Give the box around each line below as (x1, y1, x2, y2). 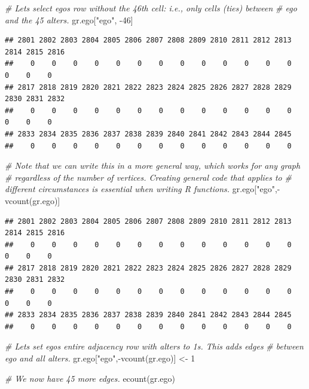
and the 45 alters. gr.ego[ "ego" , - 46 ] (5, 13, 133, 26)
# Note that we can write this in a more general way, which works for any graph (5, 159, 301, 172)
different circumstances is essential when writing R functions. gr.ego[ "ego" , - (5, 183, 280, 195)
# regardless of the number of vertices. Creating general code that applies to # (5, 171, 292, 183)
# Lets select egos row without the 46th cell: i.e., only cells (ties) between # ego (5, 2, 297, 14)
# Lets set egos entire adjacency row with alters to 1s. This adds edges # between (5, 340, 304, 352)
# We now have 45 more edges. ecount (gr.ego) (5, 372, 175, 384)
